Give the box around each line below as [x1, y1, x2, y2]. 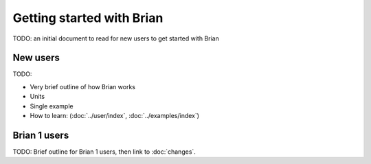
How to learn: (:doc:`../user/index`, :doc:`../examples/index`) [30, 112, 199, 120]
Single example [30, 102, 74, 110]
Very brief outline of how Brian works [30, 82, 135, 91]
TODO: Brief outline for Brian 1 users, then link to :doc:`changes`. [12, 148, 196, 156]
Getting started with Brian [12, 10, 164, 25]
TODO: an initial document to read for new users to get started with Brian [12, 34, 219, 43]
